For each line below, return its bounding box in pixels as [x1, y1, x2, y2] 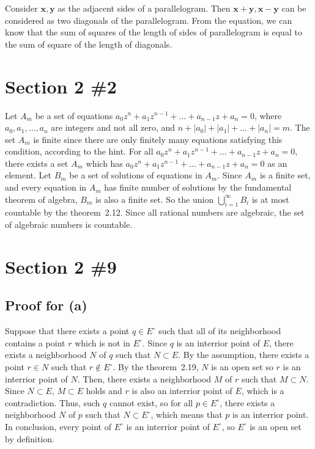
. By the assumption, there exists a [178, 348, 309, 361]
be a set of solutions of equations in [69, 169, 202, 181]
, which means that [150, 408, 223, 421]
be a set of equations [35, 109, 113, 122]
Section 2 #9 [5, 254, 117, 279]
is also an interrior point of [132, 384, 232, 397]
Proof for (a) [5, 296, 87, 315]
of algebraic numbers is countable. [5, 218, 133, 231]
